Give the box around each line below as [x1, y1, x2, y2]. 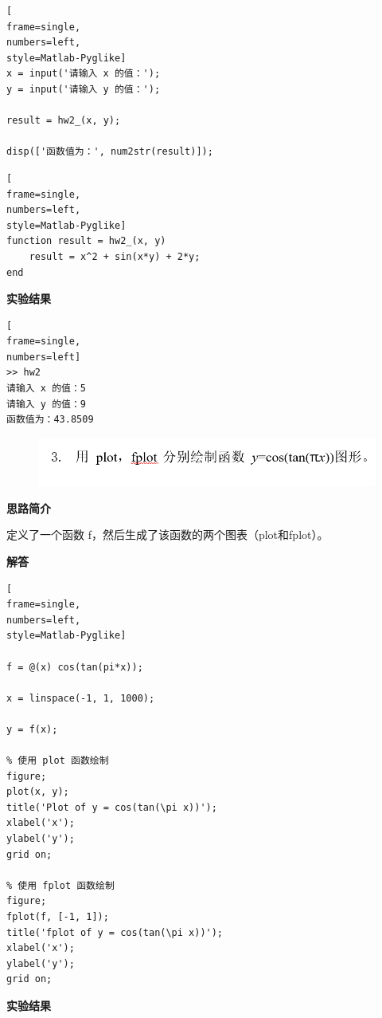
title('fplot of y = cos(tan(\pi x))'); [6, 926, 224, 938]
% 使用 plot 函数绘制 [6, 755, 109, 767]
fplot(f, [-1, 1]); [6, 911, 109, 923]
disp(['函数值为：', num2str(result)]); [6, 146, 213, 158]
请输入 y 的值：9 [6, 398, 86, 410]
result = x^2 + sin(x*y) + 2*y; [29, 250, 201, 262]
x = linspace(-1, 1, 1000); [6, 692, 155, 704]
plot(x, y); [6, 786, 69, 798]
